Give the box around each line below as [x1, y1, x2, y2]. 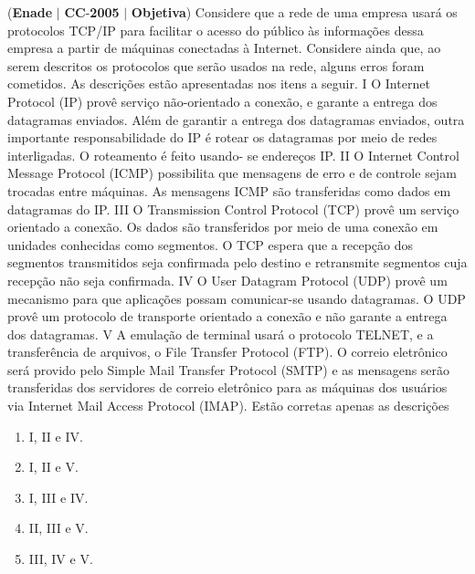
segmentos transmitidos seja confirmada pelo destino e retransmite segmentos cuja [7, 253, 468, 272]
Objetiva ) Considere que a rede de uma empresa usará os [131, 3, 458, 21]
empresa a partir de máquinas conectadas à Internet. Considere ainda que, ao [7, 38, 441, 57]
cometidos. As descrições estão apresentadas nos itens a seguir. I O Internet [7, 74, 430, 93]
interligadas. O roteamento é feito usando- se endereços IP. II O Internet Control [7, 145, 459, 164]
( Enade [7, 3, 53, 21]
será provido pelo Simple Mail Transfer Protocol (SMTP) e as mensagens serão [7, 360, 450, 379]
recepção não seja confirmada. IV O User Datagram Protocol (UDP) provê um [7, 270, 448, 289]
